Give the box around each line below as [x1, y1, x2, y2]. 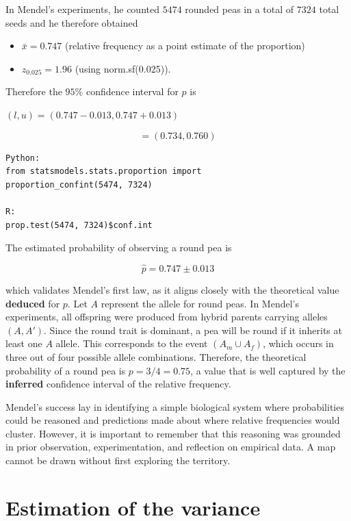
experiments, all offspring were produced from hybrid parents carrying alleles [5, 309, 328, 324]
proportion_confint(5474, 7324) [5, 179, 153, 190]
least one [5, 336, 42, 351]
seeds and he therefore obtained [5, 15, 138, 29]
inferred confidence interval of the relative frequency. [5, 377, 231, 391]
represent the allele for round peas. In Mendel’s [101, 296, 299, 310]
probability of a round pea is [5, 363, 126, 377]
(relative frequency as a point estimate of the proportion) [65, 38, 305, 53]
